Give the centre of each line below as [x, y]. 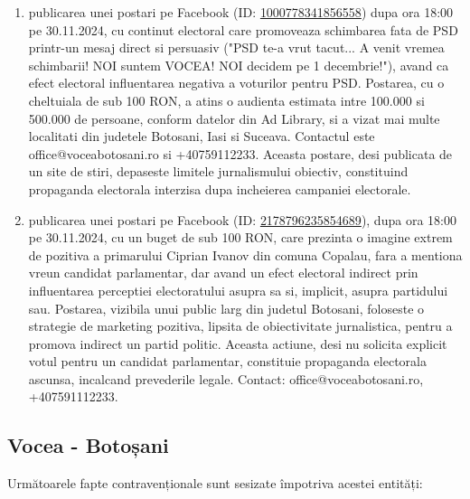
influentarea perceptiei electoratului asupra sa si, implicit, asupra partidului [238, 290]
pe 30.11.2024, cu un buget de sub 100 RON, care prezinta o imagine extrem [240, 237]
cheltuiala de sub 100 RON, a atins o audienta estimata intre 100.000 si [226, 100]
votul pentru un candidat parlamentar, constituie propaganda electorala [227, 361]
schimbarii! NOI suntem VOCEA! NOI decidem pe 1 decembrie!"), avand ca [239, 65]
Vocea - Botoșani [88, 445]
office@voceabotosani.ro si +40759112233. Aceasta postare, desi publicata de [240, 153]
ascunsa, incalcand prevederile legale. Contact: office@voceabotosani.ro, [226, 378]
